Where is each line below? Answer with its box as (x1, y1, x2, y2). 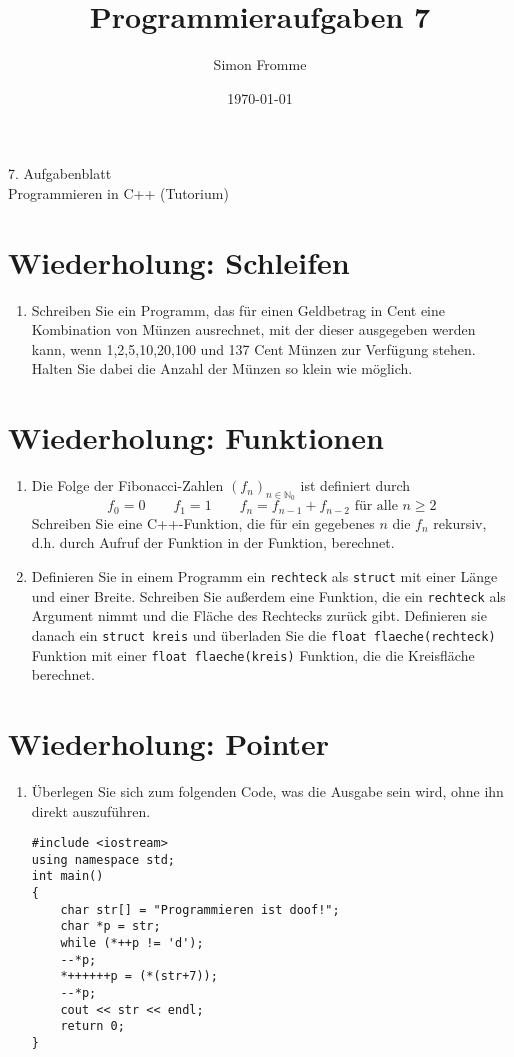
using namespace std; (31, 852, 175, 867)
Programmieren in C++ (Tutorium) (8, 182, 229, 203)
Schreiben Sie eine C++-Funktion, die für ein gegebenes (31, 512, 375, 533)
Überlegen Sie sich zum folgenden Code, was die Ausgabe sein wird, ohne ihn (31, 780, 504, 801)
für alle (354, 499, 398, 514)
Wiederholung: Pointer (8, 722, 330, 763)
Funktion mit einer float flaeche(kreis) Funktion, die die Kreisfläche (31, 644, 475, 665)
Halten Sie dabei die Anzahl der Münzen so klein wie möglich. (31, 358, 413, 379)
